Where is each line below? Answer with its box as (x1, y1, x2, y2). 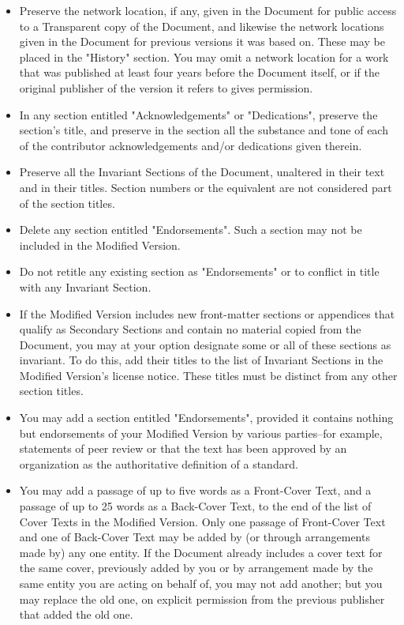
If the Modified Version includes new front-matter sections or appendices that (19, 305, 395, 322)
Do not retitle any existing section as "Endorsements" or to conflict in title (19, 263, 380, 280)
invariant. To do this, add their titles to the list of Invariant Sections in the (19, 352, 383, 368)
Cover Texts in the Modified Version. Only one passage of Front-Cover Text (19, 513, 386, 529)
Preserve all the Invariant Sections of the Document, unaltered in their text (19, 164, 385, 180)
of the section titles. (19, 194, 115, 211)
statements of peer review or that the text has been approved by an (19, 440, 347, 457)
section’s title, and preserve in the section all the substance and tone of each (19, 122, 388, 138)
